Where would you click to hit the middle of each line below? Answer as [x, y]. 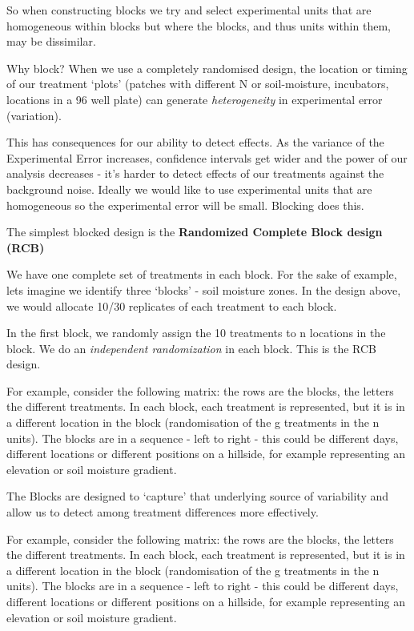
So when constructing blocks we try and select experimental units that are [189, 10]
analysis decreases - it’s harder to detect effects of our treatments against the [195, 173]
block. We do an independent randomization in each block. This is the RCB [192, 348]
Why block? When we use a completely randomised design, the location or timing [207, 68]
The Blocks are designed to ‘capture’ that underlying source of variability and [198, 496]
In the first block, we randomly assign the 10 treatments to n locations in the [196, 333]
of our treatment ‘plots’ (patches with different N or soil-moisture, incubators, [198, 84]
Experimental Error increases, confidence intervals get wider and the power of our [207, 157]
